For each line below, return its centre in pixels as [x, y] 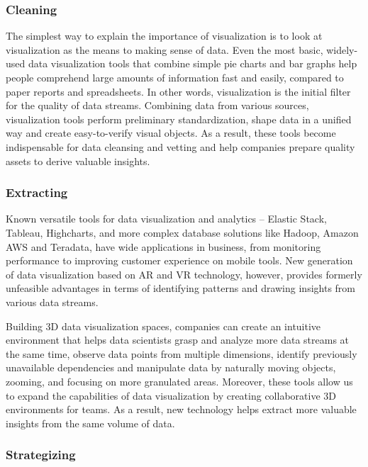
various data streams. [52, 302]
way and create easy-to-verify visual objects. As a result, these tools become [171, 133]
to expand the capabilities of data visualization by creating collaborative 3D [171, 395]
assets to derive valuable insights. [78, 161]
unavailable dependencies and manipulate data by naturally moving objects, [171, 367]
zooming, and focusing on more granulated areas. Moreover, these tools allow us [179, 381]
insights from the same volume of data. [90, 423]
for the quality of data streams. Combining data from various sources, [157, 105]
